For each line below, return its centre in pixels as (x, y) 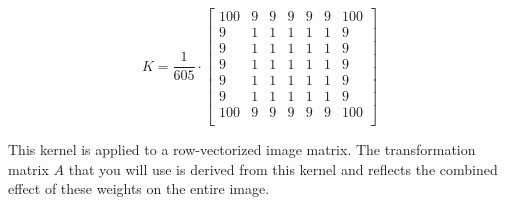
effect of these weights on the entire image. (139, 188)
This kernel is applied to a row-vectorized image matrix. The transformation (242, 149)
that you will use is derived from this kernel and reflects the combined (283, 168)
